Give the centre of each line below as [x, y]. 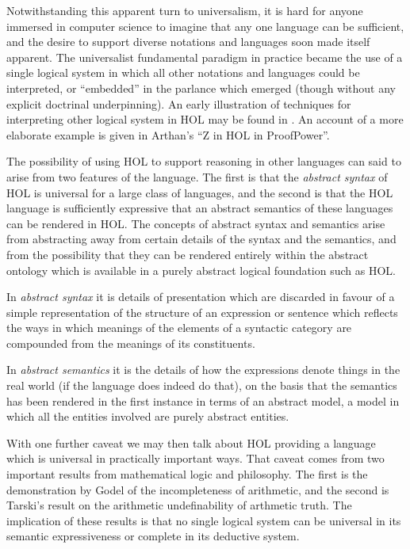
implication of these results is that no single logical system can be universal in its [204, 520]
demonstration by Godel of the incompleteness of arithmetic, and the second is [198, 489]
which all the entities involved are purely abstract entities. [148, 416]
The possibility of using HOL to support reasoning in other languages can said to [204, 161]
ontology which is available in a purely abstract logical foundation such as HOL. [201, 270]
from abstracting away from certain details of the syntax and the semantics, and [201, 239]
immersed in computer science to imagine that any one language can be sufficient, [205, 26]
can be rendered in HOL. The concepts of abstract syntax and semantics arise [196, 223]
